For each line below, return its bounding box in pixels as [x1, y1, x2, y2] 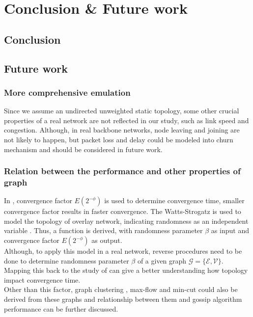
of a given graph [137, 255, 187, 265]
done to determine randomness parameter [4, 255, 129, 265]
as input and [211, 225, 249, 236]
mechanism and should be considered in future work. [4, 144, 163, 154]
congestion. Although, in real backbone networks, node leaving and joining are [4, 125, 240, 135]
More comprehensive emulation [4, 86, 131, 98]
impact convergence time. [4, 274, 81, 285]
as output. [91, 235, 122, 245]
